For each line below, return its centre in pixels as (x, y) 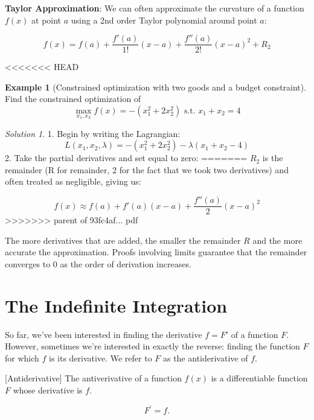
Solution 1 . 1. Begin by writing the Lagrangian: (93, 133)
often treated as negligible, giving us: (73, 181)
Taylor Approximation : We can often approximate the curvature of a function (155, 8)
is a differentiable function (259, 378)
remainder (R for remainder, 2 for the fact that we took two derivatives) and (147, 169)
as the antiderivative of (205, 358)
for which (22, 358)
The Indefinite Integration (116, 305)
